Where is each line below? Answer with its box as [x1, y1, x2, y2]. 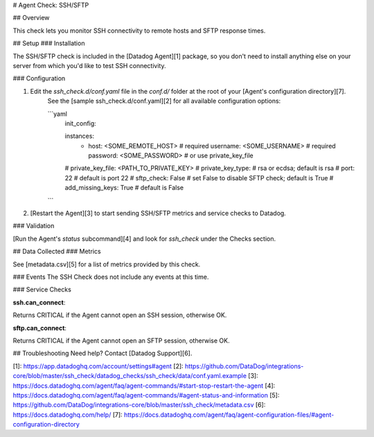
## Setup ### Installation [12, 39, 85, 48]
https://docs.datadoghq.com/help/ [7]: [12, 410, 123, 419]
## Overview [12, 14, 50, 22]
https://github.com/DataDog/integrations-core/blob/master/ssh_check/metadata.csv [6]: [12, 401, 266, 409]
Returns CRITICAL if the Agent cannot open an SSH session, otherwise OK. [12, 311, 227, 319]
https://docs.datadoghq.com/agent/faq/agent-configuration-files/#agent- [123, 410, 335, 419]
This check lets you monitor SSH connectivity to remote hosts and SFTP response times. [12, 26, 266, 35]
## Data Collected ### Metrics [12, 247, 101, 256]
